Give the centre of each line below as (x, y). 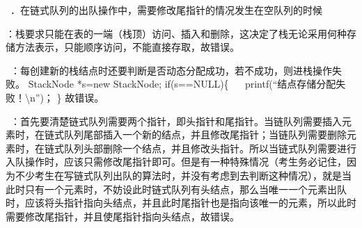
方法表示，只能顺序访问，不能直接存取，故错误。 (127, 47)
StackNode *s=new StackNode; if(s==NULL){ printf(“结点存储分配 (182, 84)
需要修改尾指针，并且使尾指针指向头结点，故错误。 (123, 216)
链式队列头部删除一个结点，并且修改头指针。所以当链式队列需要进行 (200, 148)
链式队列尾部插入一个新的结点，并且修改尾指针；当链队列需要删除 (195, 135)
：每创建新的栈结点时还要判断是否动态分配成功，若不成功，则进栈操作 (171, 70)
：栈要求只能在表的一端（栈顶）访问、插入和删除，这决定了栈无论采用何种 (176, 33)
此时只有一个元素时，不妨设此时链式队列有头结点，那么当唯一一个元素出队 (176, 189)
